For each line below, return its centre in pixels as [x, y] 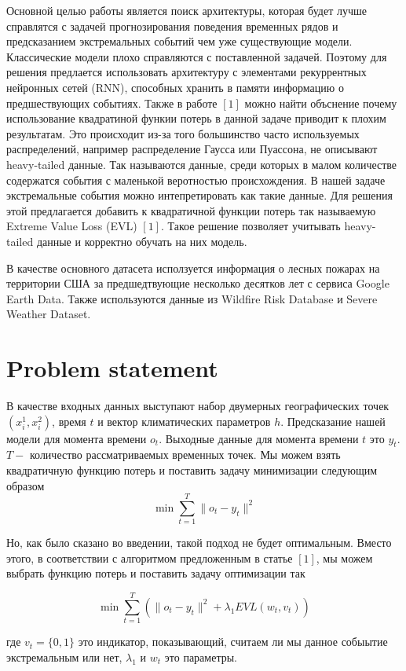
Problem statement [112, 368]
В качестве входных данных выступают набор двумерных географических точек [198, 405]
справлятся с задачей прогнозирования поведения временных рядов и [172, 26]
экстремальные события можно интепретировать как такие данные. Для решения [199, 195]
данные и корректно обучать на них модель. [142, 241]
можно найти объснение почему [321, 103]
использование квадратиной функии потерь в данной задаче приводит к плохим [196, 118]
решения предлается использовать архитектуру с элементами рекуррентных [187, 72]
